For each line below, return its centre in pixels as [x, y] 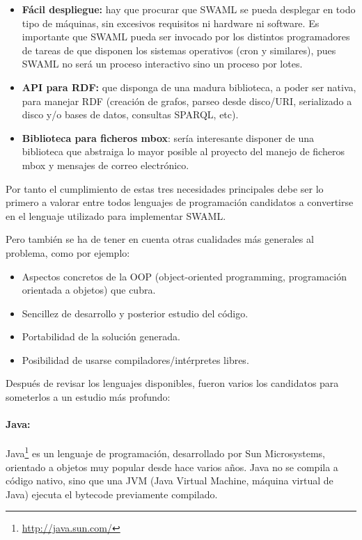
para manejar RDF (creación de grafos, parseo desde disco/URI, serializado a [187, 101]
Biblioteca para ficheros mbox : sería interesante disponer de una [168, 137]
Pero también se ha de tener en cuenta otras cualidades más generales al [160, 239]
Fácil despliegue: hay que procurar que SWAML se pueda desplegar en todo [189, 9]
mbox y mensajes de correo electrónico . [105, 165]
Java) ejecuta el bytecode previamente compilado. [112, 494]
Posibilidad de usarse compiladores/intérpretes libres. [135, 359]
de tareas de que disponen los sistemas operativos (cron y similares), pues [179, 50]
